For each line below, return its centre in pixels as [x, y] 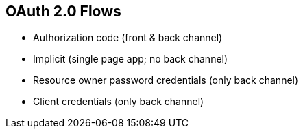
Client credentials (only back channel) [119, 102]
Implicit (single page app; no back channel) [131, 59]
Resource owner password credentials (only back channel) [166, 80]
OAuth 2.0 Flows [63, 11]
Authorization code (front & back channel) [128, 38]
